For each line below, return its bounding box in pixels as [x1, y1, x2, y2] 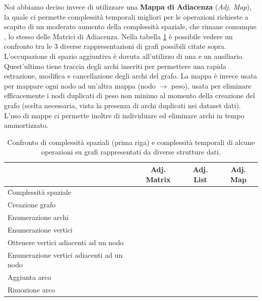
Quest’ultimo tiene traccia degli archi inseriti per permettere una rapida [4, 60, 227, 71]
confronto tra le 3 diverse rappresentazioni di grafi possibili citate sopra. [4, 41, 226, 51]
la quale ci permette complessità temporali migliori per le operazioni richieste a [4, 11, 248, 22]
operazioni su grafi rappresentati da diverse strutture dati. [41, 146, 221, 157]
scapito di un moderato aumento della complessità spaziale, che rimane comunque [4, 21, 256, 32]
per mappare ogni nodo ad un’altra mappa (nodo [4, 80, 156, 91]
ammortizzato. [4, 120, 48, 130]
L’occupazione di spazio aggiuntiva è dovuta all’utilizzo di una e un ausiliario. [4, 50, 244, 61]
